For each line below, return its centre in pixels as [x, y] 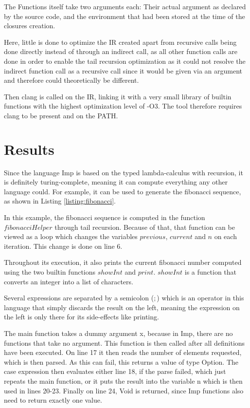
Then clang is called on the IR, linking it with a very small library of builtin [118, 96]
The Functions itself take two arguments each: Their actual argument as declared [125, 6]
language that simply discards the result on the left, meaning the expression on [122, 307]
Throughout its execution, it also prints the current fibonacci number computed [123, 262]
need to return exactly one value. [53, 400]
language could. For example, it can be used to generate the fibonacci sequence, [123, 191]
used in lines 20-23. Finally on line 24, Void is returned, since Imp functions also [124, 390]
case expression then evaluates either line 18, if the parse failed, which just [115, 371]
